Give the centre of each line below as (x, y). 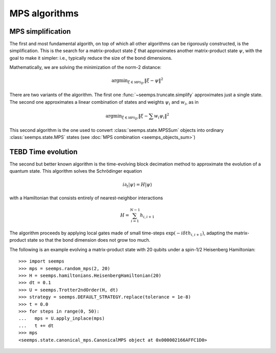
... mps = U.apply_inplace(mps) (62, 319)
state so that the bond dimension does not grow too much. (89, 240)
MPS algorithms (44, 13)
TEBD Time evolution (43, 151)
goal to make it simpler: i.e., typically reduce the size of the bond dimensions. (91, 58)
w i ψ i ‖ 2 (162, 116)
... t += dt (36, 325)
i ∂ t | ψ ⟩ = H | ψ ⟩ (137, 185)
